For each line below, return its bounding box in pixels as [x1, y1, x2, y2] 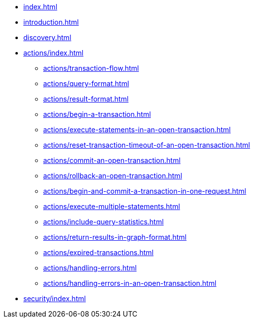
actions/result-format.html [43, 95, 129, 103]
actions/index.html [23, 49, 84, 57]
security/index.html [23, 294, 86, 303]
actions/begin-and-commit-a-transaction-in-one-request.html [43, 187, 247, 195]
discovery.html [23, 33, 71, 42]
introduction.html [23, 18, 79, 26]
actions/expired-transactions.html [43, 248, 154, 257]
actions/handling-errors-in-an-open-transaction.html [43, 279, 217, 287]
